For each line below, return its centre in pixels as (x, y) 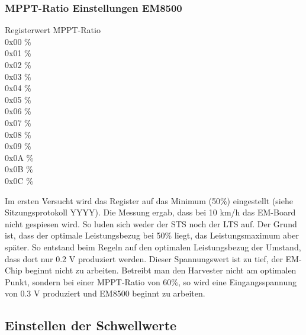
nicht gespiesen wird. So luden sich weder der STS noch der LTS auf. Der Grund (151, 223)
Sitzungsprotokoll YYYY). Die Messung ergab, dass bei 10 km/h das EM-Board (150, 212)
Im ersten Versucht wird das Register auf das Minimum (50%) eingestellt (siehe (149, 200)
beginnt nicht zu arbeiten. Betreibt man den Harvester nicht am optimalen (161, 270)
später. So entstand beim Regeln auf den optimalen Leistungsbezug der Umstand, (153, 247)
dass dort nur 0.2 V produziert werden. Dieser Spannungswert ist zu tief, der (144, 258)
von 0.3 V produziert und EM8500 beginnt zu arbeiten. (105, 293)
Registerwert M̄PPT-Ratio (53, 30)
